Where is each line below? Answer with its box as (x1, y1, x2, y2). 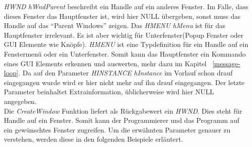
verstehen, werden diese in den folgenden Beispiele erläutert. (4, 134, 183, 144)
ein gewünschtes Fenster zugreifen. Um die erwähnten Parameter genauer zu (4, 124, 231, 134)
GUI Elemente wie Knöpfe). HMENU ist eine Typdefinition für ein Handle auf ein (4, 39, 249, 49)
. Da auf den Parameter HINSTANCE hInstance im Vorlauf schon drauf (18, 68, 233, 78)
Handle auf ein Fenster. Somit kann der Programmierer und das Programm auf (4, 115, 239, 125)
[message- (212, 58, 240, 68)
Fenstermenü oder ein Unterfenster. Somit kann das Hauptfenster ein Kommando (4, 48, 246, 59)
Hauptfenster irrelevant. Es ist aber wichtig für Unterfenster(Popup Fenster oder (4, 29, 244, 40)
